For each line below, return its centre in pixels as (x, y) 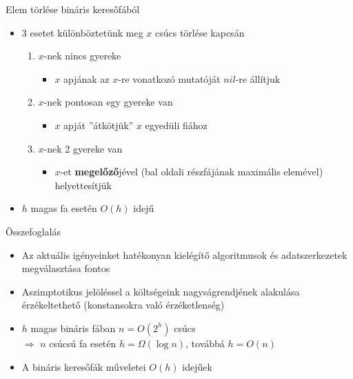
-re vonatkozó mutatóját (169, 78)
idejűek (197, 366)
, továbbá (205, 343)
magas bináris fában (73, 328)
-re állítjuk (258, 78)
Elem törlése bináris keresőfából (73, 9)
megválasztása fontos (66, 268)
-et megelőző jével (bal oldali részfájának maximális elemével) (192, 172)
